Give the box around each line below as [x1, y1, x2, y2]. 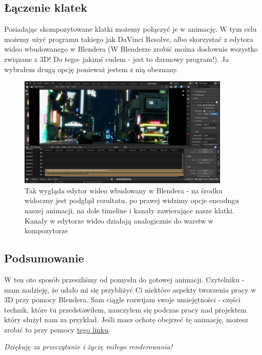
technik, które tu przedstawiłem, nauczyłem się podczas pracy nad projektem [4, 304, 247, 315]
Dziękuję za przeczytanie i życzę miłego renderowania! [4, 341, 173, 352]
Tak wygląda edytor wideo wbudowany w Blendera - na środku [25, 185, 223, 195]
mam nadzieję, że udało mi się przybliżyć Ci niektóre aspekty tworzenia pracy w [4, 284, 256, 295]
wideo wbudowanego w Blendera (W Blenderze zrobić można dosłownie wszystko [4, 43, 258, 54]
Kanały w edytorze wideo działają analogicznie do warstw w [25, 215, 213, 226]
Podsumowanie [4, 250, 84, 266]
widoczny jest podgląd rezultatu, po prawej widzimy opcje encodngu [25, 195, 239, 206]
